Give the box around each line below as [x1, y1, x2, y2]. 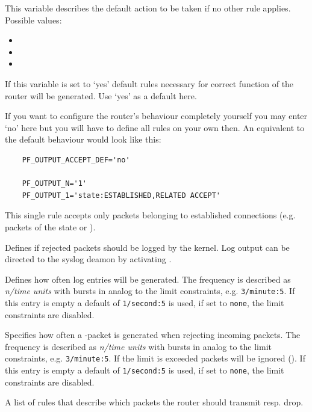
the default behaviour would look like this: [5, 133, 161, 146]
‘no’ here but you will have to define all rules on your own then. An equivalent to [5, 121, 305, 134]
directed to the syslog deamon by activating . [5, 253, 172, 265]
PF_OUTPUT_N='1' [22, 179, 87, 188]
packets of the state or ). [5, 220, 96, 233]
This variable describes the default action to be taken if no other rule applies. [5, 2, 291, 14]
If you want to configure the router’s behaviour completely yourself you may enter [5, 109, 308, 122]
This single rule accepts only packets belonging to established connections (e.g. [5, 209, 296, 221]
